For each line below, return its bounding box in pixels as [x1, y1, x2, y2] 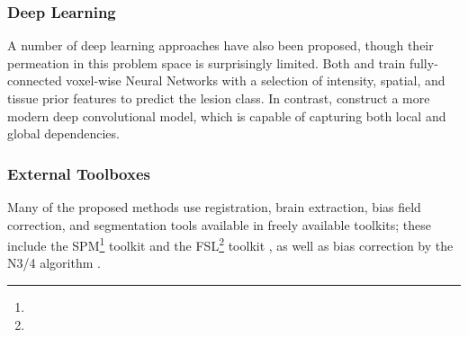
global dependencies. [7, 124, 120, 143]
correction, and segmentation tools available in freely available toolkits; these [7, 215, 431, 234]
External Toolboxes [7, 162, 150, 184]
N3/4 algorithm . [7, 253, 101, 272]
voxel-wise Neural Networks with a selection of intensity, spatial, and [66, 71, 445, 90]
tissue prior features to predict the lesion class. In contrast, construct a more [7, 89, 430, 107]
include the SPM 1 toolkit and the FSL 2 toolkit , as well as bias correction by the [7, 234, 454, 254]
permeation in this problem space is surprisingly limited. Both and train [7, 53, 406, 72]
